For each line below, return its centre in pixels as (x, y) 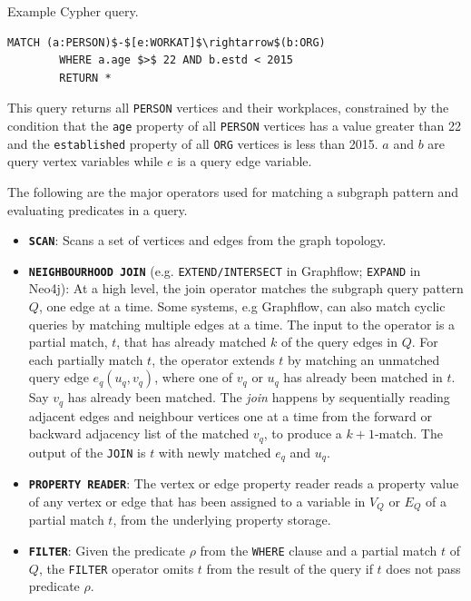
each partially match (86, 359)
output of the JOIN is (87, 452)
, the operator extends (213, 359)
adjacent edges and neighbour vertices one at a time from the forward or (230, 415)
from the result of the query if (289, 568)
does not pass (423, 568)
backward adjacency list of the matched (139, 434)
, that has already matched (191, 342)
